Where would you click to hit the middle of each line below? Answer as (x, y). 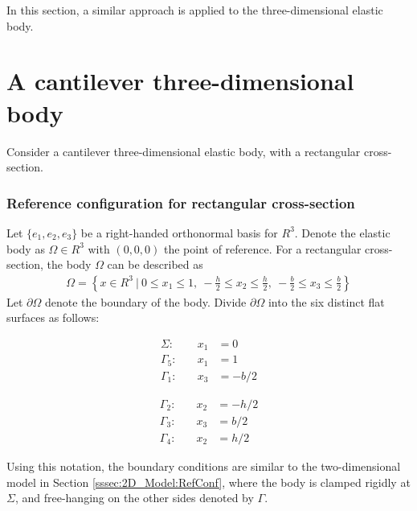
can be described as (155, 264)
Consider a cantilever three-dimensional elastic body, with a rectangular (184, 151)
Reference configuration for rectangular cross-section (181, 202)
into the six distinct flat (326, 301)
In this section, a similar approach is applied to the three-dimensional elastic (195, 10)
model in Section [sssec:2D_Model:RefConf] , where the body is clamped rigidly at (208, 482)
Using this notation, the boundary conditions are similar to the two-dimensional (204, 466)
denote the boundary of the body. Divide (145, 301)
